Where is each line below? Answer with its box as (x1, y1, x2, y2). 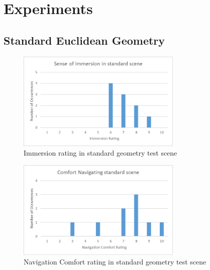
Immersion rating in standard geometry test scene (24, 148, 177, 158)
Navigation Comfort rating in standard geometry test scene (24, 256, 206, 267)
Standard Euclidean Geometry (4, 32, 165, 48)
